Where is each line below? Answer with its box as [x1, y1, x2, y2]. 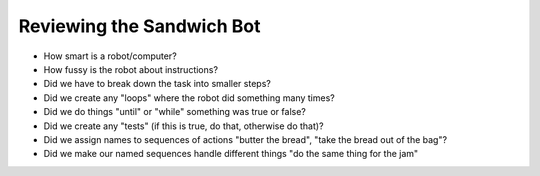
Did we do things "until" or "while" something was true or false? [43, 106, 307, 118]
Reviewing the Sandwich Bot [18, 15, 261, 37]
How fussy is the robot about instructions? [43, 63, 219, 75]
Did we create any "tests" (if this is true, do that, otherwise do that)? [43, 120, 324, 132]
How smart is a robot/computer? [43, 50, 177, 62]
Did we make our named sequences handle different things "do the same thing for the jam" [43, 148, 419, 160]
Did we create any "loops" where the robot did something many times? [43, 91, 335, 104]
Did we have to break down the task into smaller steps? [43, 78, 272, 90]
